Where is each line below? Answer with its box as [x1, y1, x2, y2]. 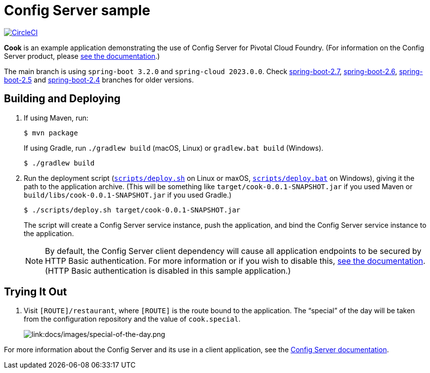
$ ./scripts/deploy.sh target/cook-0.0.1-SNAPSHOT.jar [24, 206, 241, 214]
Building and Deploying [4, 92, 121, 105]
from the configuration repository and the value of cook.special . [24, 315, 241, 324]
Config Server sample [4, 2, 150, 19]
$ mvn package [24, 128, 78, 137]
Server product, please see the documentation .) [4, 51, 160, 60]
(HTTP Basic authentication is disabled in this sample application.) [45, 265, 291, 276]
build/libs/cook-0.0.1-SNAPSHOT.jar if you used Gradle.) [24, 190, 232, 199]
